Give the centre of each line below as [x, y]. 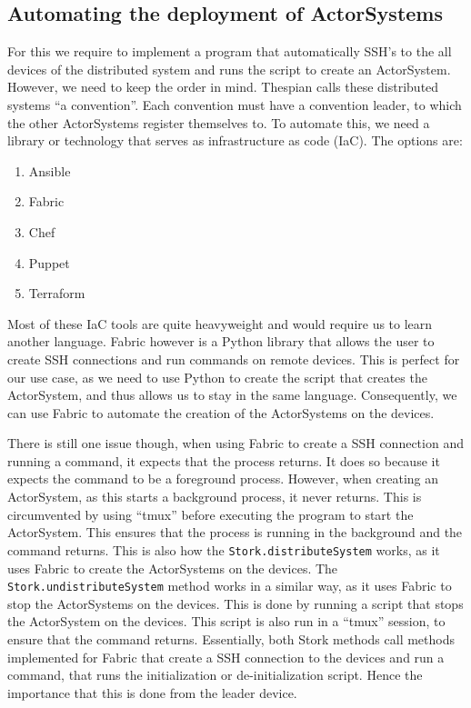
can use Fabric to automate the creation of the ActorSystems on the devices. [221, 412]
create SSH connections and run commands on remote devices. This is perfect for [234, 359]
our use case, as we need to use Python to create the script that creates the [217, 377]
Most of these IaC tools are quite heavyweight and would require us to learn [220, 323]
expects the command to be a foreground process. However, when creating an [223, 479]
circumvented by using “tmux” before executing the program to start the [210, 514]
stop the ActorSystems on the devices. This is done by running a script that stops [235, 603]
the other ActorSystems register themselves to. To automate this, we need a [219, 122]
